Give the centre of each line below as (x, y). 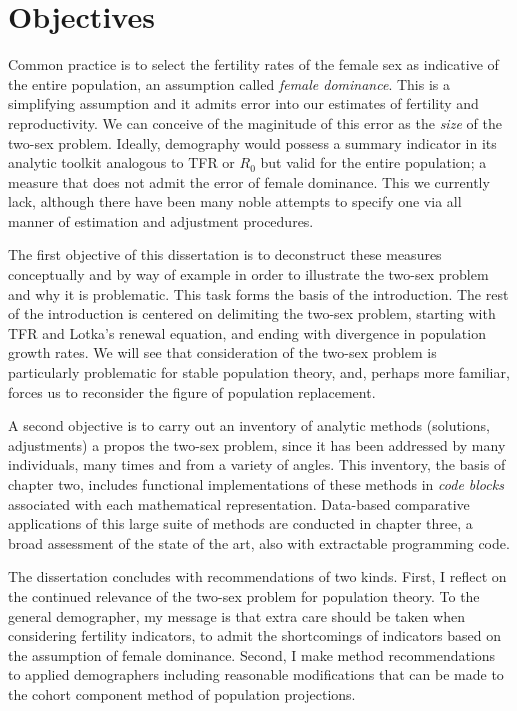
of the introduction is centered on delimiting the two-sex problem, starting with (252, 313)
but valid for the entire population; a (373, 162)
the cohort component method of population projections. (182, 693)
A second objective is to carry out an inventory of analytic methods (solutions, (249, 425)
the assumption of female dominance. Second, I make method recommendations (252, 654)
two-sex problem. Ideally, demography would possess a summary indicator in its (252, 142)
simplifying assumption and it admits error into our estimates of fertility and (243, 103)
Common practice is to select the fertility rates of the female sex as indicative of (253, 64)
